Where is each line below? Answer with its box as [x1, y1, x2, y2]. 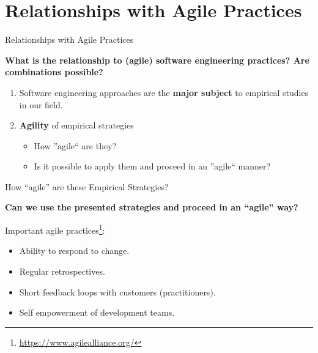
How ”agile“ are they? [34, 139, 117, 152]
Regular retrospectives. [19, 264, 105, 277]
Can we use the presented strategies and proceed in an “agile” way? [5, 201, 298, 214]
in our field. [19, 98, 63, 111]
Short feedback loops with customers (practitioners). [19, 285, 216, 298]
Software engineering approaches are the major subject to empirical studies [19, 86, 309, 98]
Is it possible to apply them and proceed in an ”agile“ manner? [34, 160, 271, 173]
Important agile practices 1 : [5, 222, 105, 236]
